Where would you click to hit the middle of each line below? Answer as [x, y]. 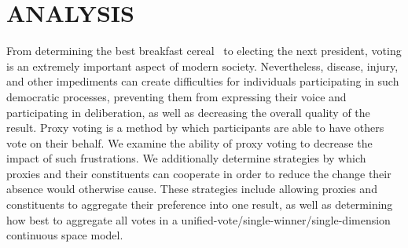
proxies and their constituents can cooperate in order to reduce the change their [199, 173]
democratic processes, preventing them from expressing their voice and [176, 96]
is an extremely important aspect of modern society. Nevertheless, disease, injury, [202, 66]
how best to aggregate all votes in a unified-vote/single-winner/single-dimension [198, 219]
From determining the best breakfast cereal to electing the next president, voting [204, 51]
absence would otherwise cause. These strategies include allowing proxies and [192, 189]
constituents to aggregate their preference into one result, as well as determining [200, 204]
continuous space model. [65, 235]
